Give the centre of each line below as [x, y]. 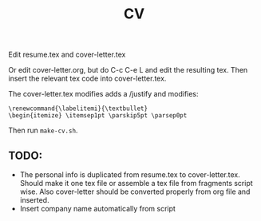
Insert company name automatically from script [97, 209]
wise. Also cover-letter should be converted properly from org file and [135, 191]
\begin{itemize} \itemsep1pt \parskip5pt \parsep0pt [98, 116]
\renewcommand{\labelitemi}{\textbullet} [78, 109]
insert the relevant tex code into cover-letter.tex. [87, 79]
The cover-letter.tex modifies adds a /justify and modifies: [103, 94]
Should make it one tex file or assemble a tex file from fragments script [136, 183]
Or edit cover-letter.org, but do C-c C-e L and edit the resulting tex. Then [128, 70]
